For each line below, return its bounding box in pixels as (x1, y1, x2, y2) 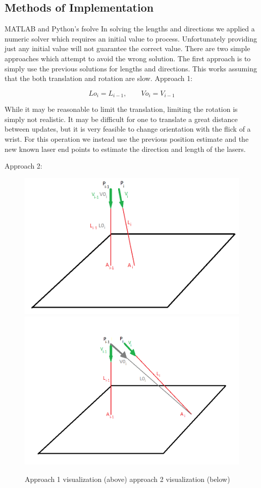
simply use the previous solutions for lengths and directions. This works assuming (5, 63, 257, 73)
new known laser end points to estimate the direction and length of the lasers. (5, 143, 246, 154)
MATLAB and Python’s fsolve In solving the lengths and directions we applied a (5, 23, 255, 34)
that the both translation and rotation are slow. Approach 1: (5, 73, 193, 84)
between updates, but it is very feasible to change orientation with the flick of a (5, 124, 251, 134)
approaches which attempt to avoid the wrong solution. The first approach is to (5, 53, 251, 63)
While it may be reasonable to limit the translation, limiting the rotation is (5, 104, 238, 114)
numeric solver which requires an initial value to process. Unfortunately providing (5, 33, 257, 44)
